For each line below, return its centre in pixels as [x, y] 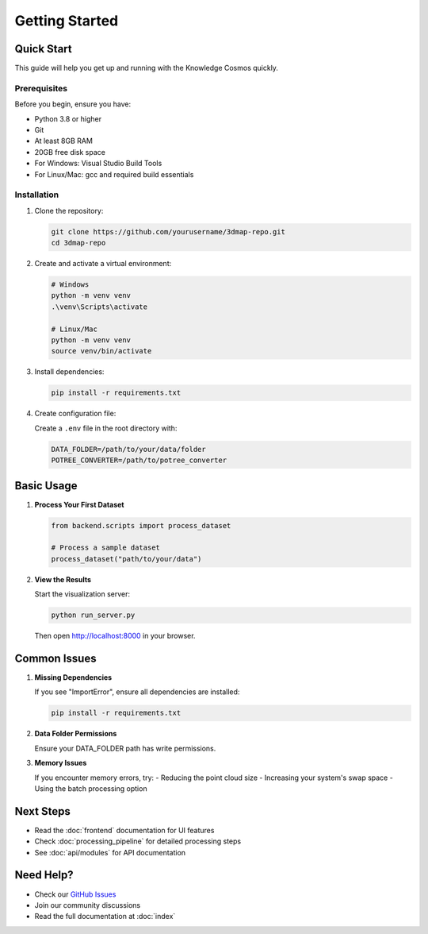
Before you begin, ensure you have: [73, 104]
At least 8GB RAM [63, 141]
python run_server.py [93, 615]
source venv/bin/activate [101, 351]
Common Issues [55, 658]
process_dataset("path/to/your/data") [126, 559]
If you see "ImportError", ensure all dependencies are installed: [137, 692]
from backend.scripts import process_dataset [141, 525]
